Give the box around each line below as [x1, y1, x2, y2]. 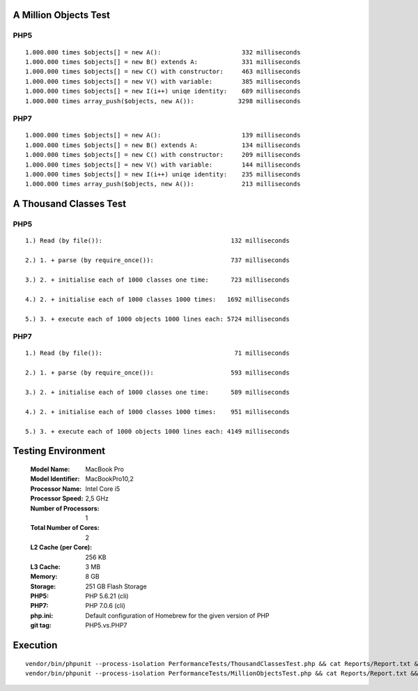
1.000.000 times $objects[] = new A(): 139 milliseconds [25, 131, 301, 139]
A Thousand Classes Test [13, 198, 127, 210]
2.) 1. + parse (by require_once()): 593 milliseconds [25, 369, 290, 377]
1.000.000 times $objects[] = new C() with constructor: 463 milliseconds [25, 68, 301, 76]
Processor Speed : [30, 494, 84, 503]
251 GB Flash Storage [85, 582, 147, 591]
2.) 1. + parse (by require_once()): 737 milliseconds [25, 257, 290, 264]
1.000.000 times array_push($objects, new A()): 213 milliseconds [25, 180, 301, 188]
